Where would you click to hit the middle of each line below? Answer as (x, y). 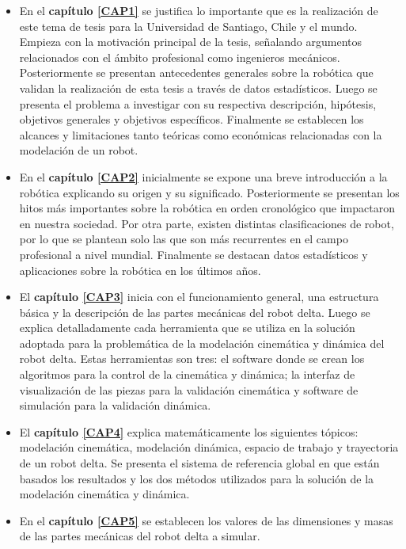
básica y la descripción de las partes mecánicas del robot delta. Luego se (195, 312)
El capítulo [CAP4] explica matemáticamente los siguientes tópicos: (189, 431)
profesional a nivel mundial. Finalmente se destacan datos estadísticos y (194, 254)
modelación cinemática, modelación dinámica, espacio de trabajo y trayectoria (209, 447)
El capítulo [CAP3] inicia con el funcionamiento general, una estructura (199, 297)
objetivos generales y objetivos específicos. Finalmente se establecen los (192, 119)
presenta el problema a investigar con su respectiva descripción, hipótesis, (198, 103)
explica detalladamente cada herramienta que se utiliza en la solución (187, 328)
